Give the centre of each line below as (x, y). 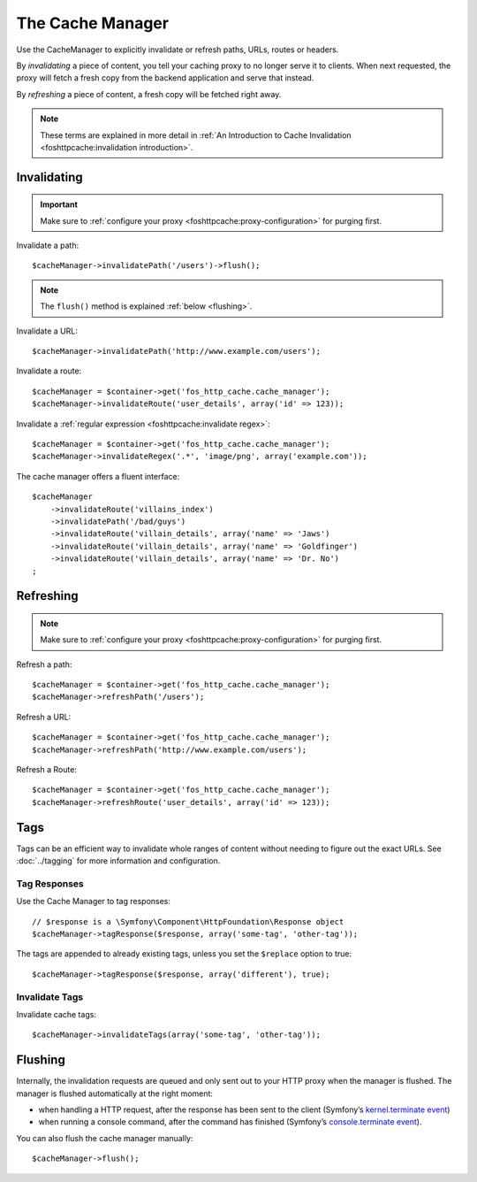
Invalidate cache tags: (57, 1014)
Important (59, 204)
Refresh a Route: (46, 770)
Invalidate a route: (49, 371)
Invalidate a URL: (47, 331)
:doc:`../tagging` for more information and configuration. (118, 861)
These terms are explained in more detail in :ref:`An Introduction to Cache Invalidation (196, 135)
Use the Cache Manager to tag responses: (94, 902)
